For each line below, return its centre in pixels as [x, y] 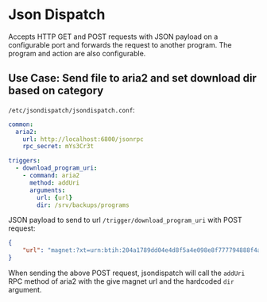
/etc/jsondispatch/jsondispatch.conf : [72, 109]
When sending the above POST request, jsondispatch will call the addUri [127, 273]
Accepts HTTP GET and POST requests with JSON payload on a [113, 36]
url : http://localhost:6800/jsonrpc [83, 139]
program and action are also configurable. [77, 53]
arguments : [47, 190]
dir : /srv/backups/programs [83, 205]
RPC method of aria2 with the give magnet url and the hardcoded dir [121, 281]
